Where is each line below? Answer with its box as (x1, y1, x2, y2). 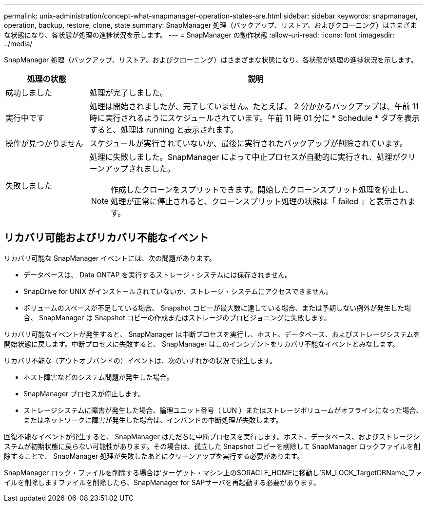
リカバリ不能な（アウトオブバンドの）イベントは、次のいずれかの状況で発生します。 (4, 356, 277, 365)
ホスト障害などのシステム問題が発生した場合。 (23, 372, 174, 381)
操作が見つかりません (5, 138, 83, 148)
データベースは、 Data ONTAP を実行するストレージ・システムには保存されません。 (23, 270, 292, 279)
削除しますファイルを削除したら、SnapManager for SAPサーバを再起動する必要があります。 (24, 478, 320, 487)
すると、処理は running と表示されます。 (89, 125, 238, 135)
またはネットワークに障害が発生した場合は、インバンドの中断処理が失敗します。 (23, 415, 283, 424)
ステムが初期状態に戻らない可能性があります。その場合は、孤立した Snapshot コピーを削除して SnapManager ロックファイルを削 (4, 442, 421, 450)
